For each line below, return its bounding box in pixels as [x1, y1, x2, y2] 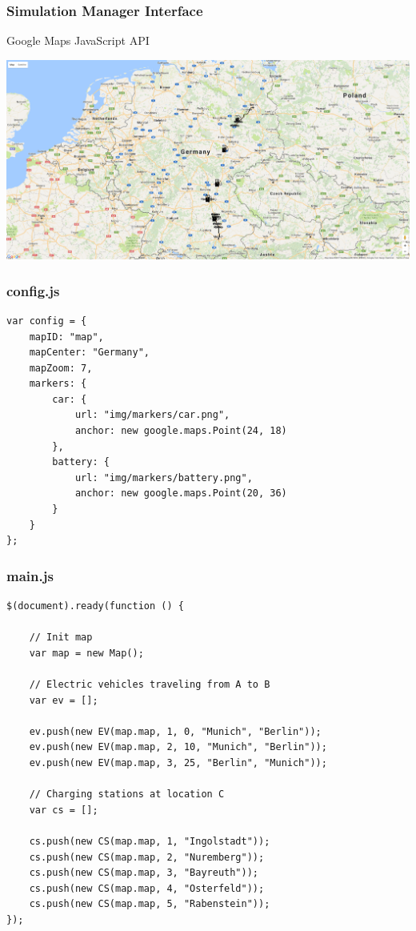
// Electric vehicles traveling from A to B [29, 679, 270, 690]
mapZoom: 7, [29, 362, 93, 374]
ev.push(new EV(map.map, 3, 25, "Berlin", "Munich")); [29, 756, 327, 768]
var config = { [6, 315, 87, 327]
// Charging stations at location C [29, 789, 225, 801]
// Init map [29, 632, 93, 644]
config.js [6, 280, 60, 300]
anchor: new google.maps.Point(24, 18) [74, 425, 287, 437]
